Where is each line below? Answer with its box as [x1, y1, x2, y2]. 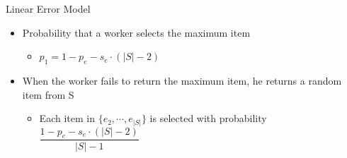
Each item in [39, 111, 95, 126]
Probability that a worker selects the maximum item [22, 25, 251, 39]
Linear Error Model [6, 1, 91, 16]
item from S [22, 87, 74, 102]
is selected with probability [149, 111, 267, 126]
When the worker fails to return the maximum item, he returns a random [22, 73, 342, 87]
